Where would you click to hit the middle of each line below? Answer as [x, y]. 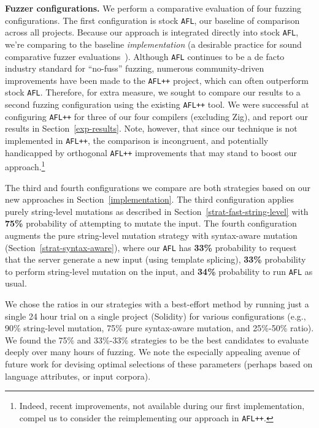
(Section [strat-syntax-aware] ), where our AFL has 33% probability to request [151, 247]
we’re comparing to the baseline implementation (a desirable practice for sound [153, 44]
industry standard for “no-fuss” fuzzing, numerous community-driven [135, 68]
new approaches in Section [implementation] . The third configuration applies [149, 199]
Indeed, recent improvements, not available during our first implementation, [162, 406]
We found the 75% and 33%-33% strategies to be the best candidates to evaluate [157, 340]
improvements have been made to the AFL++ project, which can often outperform [157, 80]
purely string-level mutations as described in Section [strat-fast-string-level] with [157, 211]
